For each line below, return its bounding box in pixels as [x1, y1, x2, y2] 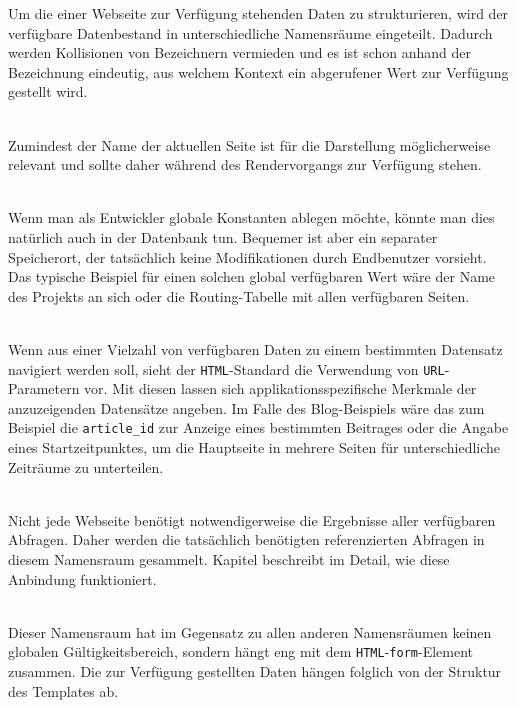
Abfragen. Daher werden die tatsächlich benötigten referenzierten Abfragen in [8, 529, 485, 550]
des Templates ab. [8, 680, 119, 701]
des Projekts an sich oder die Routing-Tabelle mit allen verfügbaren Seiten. [8, 285, 470, 306]
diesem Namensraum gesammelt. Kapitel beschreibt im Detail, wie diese [8, 548, 450, 569]
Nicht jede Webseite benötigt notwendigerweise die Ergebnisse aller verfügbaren [8, 509, 496, 530]
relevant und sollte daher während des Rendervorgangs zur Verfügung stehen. [8, 154, 482, 175]
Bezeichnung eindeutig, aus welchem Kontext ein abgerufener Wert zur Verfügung [8, 61, 509, 82]
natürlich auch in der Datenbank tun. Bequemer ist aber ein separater [8, 226, 438, 247]
